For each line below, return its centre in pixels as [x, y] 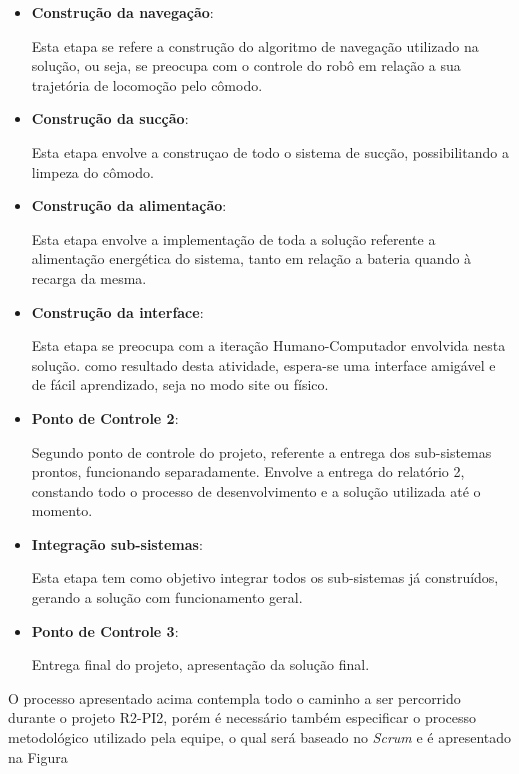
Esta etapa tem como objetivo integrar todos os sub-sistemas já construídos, [265, 577]
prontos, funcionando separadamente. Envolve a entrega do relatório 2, [248, 471]
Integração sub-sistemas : [117, 543]
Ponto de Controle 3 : [105, 630]
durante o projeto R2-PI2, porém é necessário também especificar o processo [242, 717]
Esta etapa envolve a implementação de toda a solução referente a [233, 238]
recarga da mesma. [89, 277]
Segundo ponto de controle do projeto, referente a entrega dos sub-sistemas [261, 451]
